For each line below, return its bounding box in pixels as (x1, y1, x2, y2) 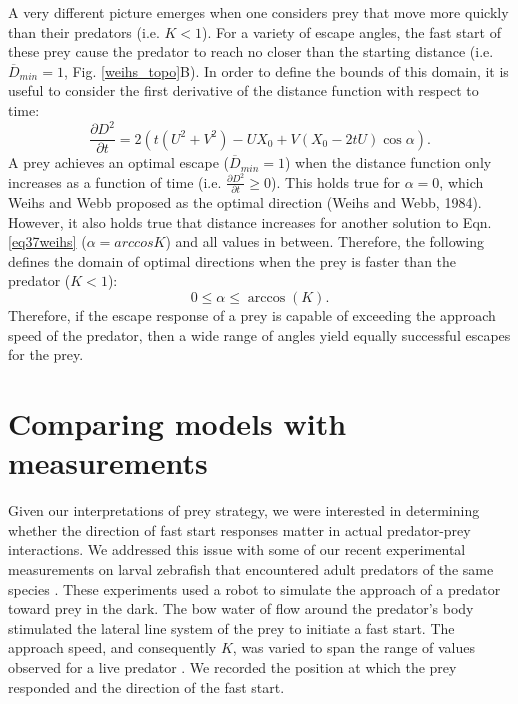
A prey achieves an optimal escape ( (8, 152, 230, 173)
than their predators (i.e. (8, 21, 160, 42)
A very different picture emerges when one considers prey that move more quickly (8, 2, 509, 22)
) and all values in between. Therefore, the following (165, 231, 485, 252)
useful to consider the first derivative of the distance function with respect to (8, 80, 479, 101)
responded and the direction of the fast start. (8, 676, 285, 697)
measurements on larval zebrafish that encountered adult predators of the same (8, 558, 494, 579)
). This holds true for (271, 171, 401, 192)
